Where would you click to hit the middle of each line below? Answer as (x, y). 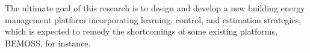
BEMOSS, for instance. (48, 43)
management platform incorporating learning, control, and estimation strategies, (153, 19)
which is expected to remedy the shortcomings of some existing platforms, (141, 31)
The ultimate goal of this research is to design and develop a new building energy (155, 8)
